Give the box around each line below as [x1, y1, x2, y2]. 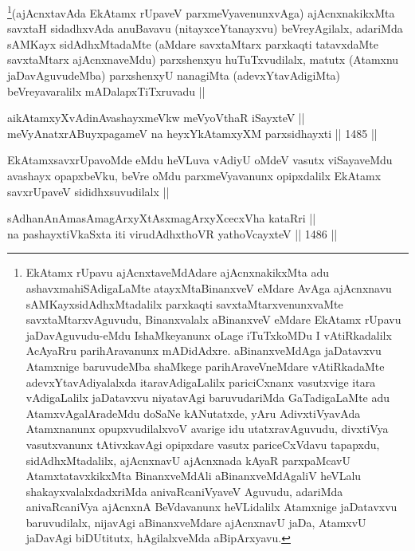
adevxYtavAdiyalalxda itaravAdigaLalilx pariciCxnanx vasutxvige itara [25, 373, 376, 390]
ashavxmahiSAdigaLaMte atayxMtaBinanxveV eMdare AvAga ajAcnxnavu [25, 279, 392, 296]
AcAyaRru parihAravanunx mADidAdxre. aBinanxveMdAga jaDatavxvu [25, 342, 382, 359]
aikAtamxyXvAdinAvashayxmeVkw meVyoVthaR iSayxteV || [7, 109, 305, 126]
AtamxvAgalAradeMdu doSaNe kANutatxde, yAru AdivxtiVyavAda [25, 404, 361, 421]
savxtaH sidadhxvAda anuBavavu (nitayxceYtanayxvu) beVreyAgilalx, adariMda [7, 20, 403, 37]
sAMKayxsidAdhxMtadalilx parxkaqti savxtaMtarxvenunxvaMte [25, 295, 343, 312]
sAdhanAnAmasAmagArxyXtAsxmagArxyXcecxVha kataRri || [7, 210, 316, 226]
